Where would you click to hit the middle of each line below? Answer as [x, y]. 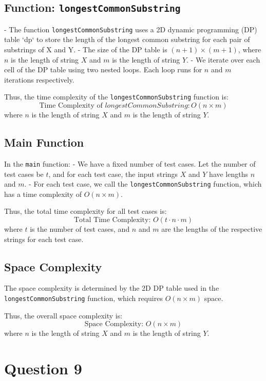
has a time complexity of [43, 194]
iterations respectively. [39, 79]
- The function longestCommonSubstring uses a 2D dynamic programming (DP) [131, 29]
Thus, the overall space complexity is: [63, 315]
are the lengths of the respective [212, 228]
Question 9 [43, 368]
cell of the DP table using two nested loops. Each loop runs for [103, 69]
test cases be [24, 174]
